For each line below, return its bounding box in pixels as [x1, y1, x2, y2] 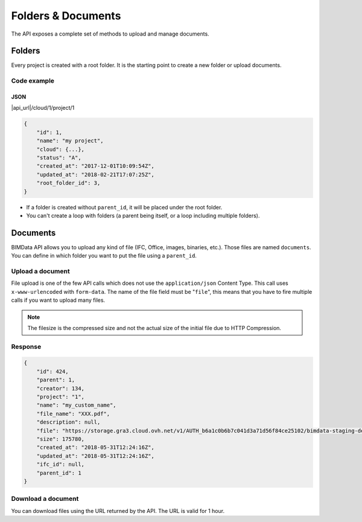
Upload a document [11, 267, 70, 275]
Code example [11, 77, 54, 85]
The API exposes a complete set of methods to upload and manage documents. [11, 30, 209, 37]
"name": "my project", [36, 138, 104, 144]
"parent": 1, [36, 377, 75, 383]
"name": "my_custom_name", [36, 402, 117, 409]
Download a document [11, 495, 79, 503]
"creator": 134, [36, 385, 84, 392]
